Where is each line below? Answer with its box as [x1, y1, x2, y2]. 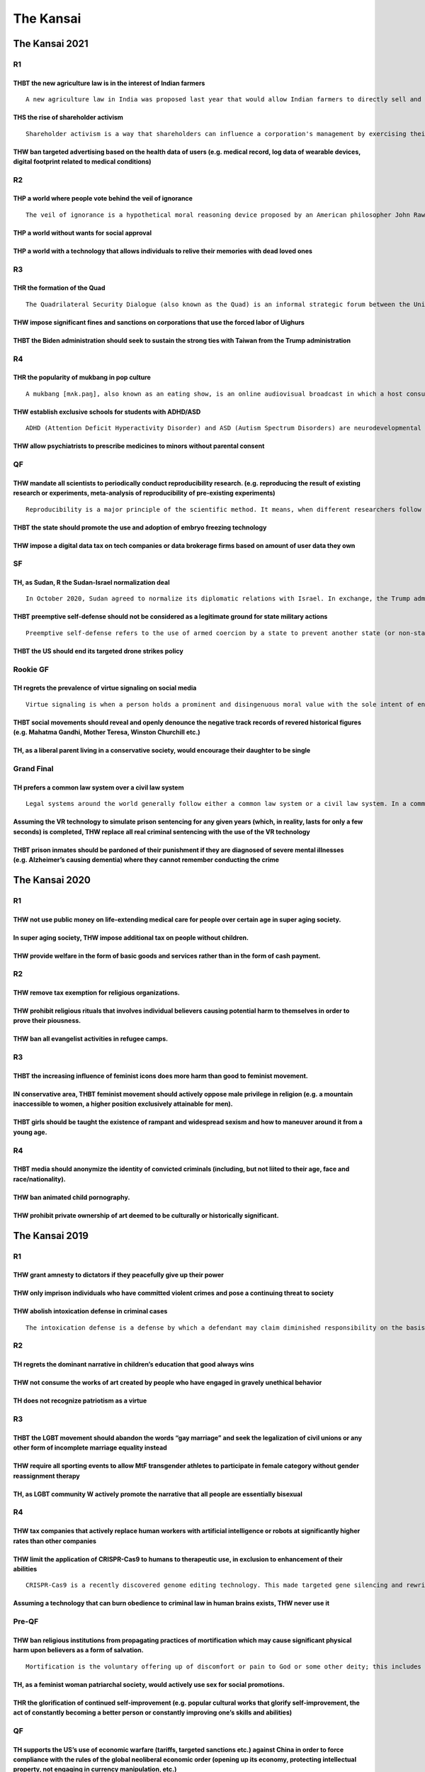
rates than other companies [13, 1537, 97, 1545]
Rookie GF [13, 664, 50, 674]
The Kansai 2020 [13, 874, 91, 886]
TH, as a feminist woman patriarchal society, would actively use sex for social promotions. [13, 1680, 285, 1688]
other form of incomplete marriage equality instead [13, 1443, 168, 1452]
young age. [13, 1128, 47, 1136]
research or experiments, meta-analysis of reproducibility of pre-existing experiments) [13, 489, 276, 498]
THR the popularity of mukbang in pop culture [13, 373, 152, 382]
